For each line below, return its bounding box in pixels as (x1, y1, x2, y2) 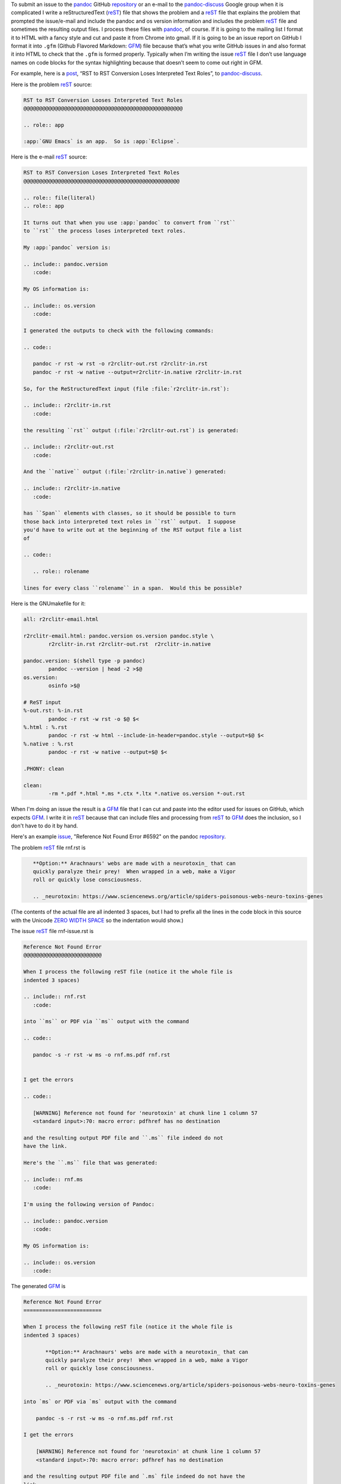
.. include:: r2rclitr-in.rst (23, 402, 111, 409)
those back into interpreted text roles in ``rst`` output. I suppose (23, 518, 236, 525)
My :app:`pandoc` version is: (23, 244, 111, 250)
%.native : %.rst (23, 740, 74, 747)
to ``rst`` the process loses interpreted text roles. (23, 227, 186, 234)
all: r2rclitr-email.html (23, 616, 99, 623)
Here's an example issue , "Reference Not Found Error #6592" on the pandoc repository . (11, 833, 226, 840)
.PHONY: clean (23, 765, 65, 772)
